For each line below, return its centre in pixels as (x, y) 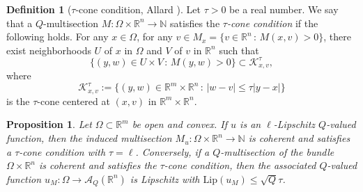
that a (20, 23)
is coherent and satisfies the (98, 165)
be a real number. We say (284, 9)
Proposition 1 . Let (49, 124)
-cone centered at (74, 101)
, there (338, 37)
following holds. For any (57, 37)
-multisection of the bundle (277, 151)
